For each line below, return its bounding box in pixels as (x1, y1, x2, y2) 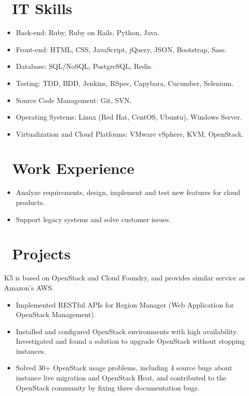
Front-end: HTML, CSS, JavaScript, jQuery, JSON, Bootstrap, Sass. (16, 44, 227, 54)
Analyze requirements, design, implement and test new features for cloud (16, 187, 240, 197)
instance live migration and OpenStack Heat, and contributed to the (16, 372, 226, 383)
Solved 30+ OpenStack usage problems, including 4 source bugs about (16, 362, 232, 373)
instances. (16, 345, 46, 356)
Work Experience (12, 158, 135, 178)
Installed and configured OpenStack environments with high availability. (16, 326, 238, 336)
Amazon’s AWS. (4, 282, 54, 292)
